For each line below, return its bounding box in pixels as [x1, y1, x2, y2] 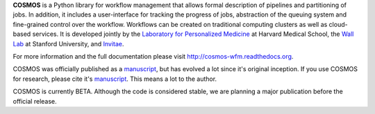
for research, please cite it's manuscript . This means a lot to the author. [12, 75, 217, 83]
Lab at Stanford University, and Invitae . [12, 39, 124, 48]
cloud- [328, 20, 348, 28]
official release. [12, 97, 57, 105]
